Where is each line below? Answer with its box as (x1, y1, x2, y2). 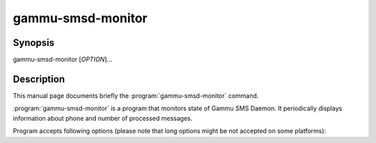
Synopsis (13, 37, 55, 49)
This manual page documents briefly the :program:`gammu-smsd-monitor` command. (13, 91, 259, 100)
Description (13, 73, 65, 85)
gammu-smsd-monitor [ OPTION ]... (13, 56, 113, 64)
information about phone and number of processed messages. (13, 114, 193, 122)
